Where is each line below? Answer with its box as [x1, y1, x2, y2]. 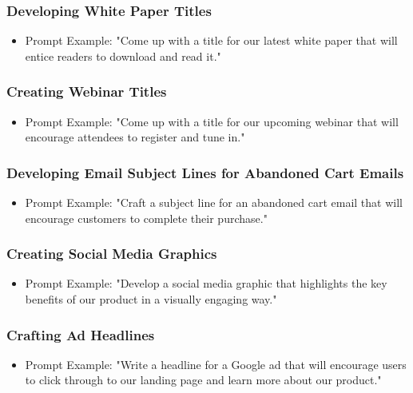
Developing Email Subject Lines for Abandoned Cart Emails [6, 162, 404, 182]
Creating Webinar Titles [6, 81, 167, 101]
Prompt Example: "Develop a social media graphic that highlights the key [25, 275, 387, 292]
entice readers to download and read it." [25, 47, 221, 64]
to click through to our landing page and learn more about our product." [25, 371, 382, 388]
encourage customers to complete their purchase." [25, 209, 268, 226]
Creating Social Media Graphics [6, 244, 217, 264]
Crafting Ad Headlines [6, 324, 155, 344]
